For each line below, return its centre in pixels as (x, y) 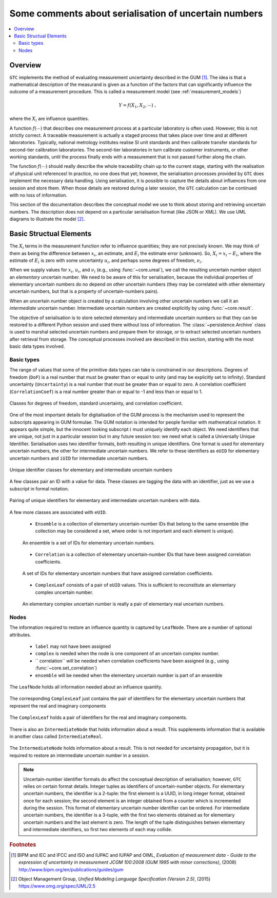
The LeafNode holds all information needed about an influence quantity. (86, 686)
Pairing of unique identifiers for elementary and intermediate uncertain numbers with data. (105, 500)
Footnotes (23, 844)
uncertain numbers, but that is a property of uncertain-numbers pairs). (84, 291)
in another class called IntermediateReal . (56, 736)
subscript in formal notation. (39, 488)
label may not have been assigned (73, 646)
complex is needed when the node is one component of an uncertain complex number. (127, 654)
